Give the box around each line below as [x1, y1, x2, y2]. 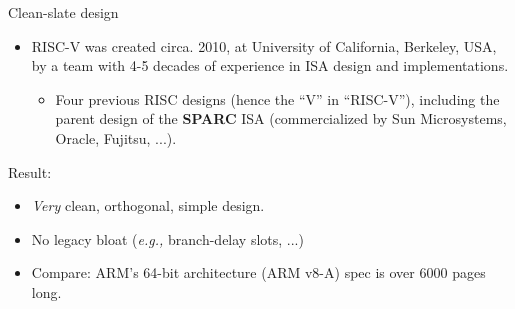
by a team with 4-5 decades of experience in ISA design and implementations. [31, 55, 509, 76]
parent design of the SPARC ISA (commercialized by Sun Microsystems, [55, 108, 507, 129]
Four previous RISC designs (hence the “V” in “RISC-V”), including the [55, 88, 500, 109]
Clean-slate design [8, 2, 119, 22]
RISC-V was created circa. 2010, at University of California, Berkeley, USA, [31, 35, 497, 56]
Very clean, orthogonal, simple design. [31, 195, 265, 216]
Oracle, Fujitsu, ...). [55, 127, 177, 148]
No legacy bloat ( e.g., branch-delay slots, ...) [31, 228, 304, 249]
